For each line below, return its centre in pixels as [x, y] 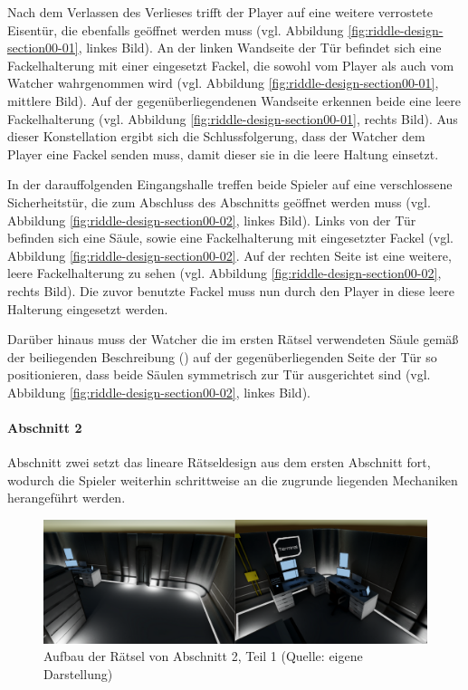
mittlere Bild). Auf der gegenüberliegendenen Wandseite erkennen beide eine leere [234, 100]
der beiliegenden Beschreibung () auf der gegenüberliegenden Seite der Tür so [222, 356]
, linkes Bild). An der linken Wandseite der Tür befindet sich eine [260, 48]
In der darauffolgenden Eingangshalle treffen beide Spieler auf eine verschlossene [230, 184]
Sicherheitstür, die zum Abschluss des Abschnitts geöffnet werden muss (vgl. [219, 201]
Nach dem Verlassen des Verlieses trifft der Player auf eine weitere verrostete [220, 12]
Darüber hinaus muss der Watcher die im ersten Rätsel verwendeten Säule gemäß [233, 339]
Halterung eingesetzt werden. [88, 308]
